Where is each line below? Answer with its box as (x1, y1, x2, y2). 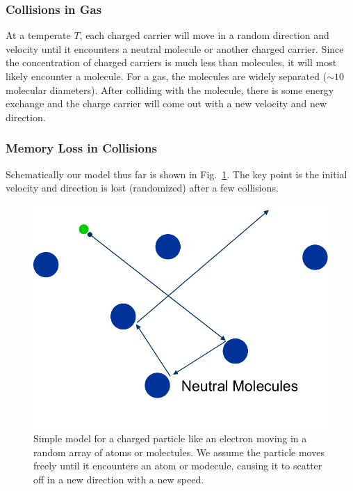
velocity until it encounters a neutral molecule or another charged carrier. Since (6, 41, 344, 56)
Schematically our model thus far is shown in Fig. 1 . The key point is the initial (6, 166, 347, 181)
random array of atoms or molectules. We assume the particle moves (33, 444, 325, 459)
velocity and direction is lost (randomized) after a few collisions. (6, 180, 279, 195)
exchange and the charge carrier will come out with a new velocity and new (6, 96, 327, 111)
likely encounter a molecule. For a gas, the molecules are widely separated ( (6, 69, 327, 83)
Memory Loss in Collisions (6, 139, 157, 157)
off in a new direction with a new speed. (33, 471, 204, 486)
